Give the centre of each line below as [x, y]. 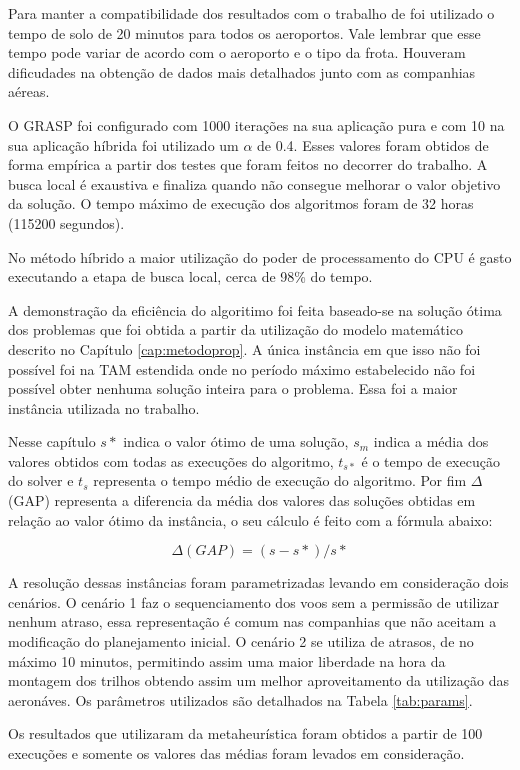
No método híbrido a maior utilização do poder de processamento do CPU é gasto [260, 256]
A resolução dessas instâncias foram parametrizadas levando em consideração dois [258, 582]
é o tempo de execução [430, 460]
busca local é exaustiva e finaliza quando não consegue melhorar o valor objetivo [254, 183]
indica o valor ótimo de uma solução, [236, 441]
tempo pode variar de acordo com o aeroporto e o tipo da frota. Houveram [237, 52]
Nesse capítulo [52, 441]
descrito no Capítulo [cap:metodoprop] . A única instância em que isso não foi [244, 348]
